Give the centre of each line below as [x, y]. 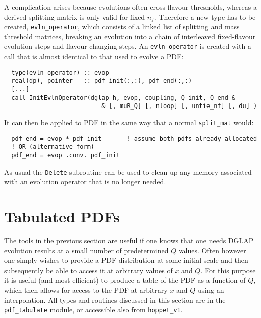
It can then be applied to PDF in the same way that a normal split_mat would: [129, 122]
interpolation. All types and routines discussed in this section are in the [115, 300]
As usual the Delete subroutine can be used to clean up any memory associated [128, 171]
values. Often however [212, 250]
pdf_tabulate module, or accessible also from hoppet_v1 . [93, 310]
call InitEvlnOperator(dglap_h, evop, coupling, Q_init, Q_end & [123, 98]
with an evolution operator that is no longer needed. [85, 181]
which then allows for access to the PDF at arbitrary [86, 289]
